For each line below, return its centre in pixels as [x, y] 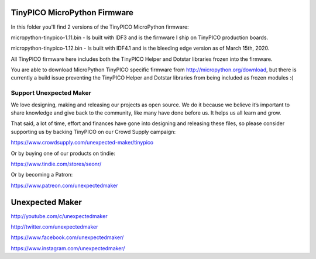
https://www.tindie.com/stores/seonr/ [56, 164]
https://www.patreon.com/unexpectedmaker [64, 185]
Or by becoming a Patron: [42, 175]
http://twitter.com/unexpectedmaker [54, 227]
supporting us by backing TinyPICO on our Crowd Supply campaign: [93, 132]
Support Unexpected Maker [51, 93]
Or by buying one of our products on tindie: [63, 153]
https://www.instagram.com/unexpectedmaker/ [68, 248]
